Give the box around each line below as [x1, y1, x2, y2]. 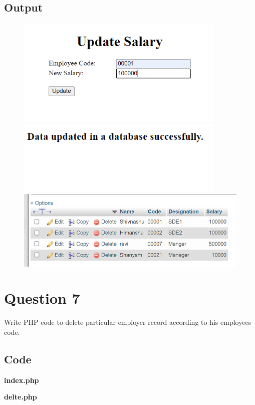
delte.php [4, 391, 37, 402]
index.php [4, 374, 39, 385]
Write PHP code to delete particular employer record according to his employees [4, 317, 251, 327]
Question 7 [4, 288, 80, 308]
